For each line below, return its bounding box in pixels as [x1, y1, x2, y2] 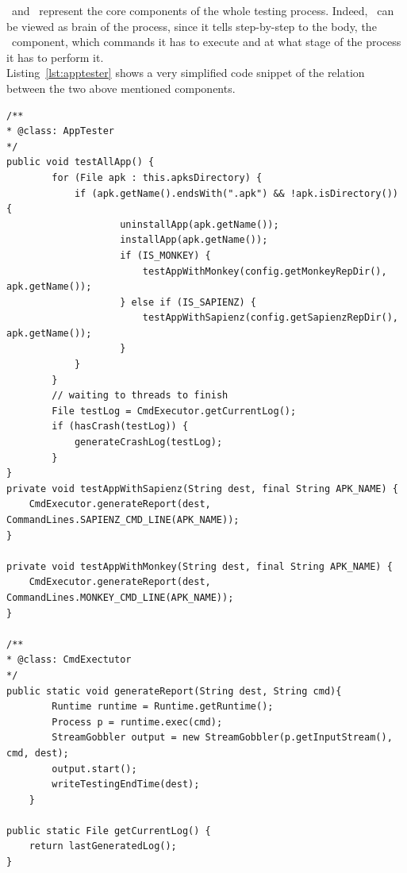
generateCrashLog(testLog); [74, 436, 223, 448]
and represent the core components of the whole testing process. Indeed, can [11, 2, 394, 18]
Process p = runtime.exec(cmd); [52, 716, 223, 728]
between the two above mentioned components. [6, 79, 236, 96]
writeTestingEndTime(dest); [52, 779, 200, 790]
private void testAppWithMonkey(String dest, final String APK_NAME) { [6, 560, 393, 572]
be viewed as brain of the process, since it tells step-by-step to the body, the [6, 17, 377, 34]
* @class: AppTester [6, 125, 115, 137]
